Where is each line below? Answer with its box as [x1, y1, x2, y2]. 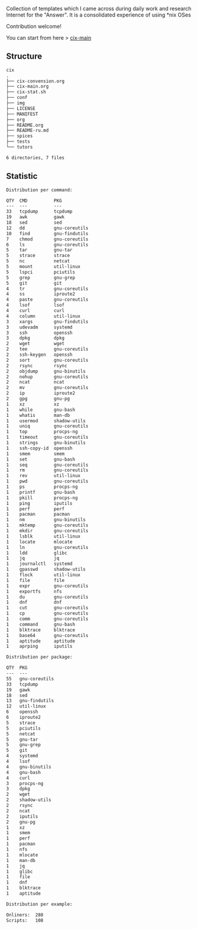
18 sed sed [6, 220, 62, 226]
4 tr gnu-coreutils [6, 285, 89, 292]
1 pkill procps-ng [6, 494, 78, 501]
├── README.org [6, 122, 44, 128]
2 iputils [6, 814, 38, 819]
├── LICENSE [6, 105, 35, 111]
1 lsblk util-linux [6, 533, 81, 539]
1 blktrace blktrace [6, 627, 76, 633]
